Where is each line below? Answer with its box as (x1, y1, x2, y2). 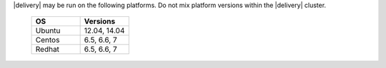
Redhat (35, 45, 60, 55)
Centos (35, 35, 60, 45)
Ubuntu (35, 25, 61, 35)
